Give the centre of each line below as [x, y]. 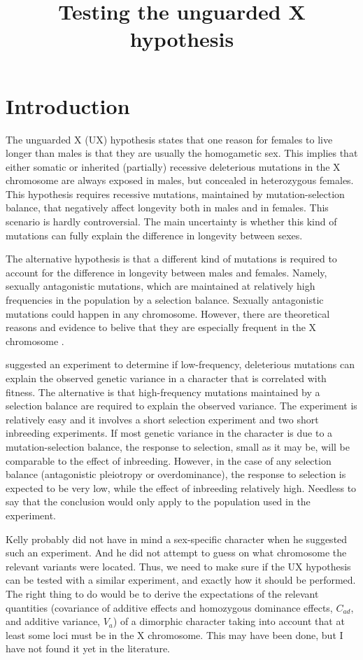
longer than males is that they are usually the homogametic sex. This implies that [182, 153]
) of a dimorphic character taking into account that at [229, 621]
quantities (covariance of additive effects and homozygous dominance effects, [169, 607]
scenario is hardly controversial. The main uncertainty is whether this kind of [171, 222]
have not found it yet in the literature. [88, 648]
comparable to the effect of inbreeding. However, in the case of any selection [169, 460]
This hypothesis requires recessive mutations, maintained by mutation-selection [175, 194]
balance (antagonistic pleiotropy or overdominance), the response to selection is [176, 474]
